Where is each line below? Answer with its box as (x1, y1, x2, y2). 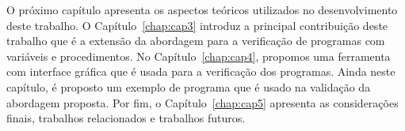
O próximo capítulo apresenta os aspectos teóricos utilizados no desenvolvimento (6, 2, 398, 17)
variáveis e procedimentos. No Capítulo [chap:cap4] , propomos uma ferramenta (6, 47, 391, 64)
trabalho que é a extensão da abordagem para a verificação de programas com (6, 32, 385, 49)
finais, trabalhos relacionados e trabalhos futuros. (6, 110, 246, 126)
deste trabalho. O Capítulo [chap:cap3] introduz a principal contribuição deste (6, 17, 388, 33)
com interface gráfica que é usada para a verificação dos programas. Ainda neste (6, 63, 395, 80)
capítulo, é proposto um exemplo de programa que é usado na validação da (6, 78, 371, 95)
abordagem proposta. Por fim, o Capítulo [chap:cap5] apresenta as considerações (6, 94, 399, 110)
